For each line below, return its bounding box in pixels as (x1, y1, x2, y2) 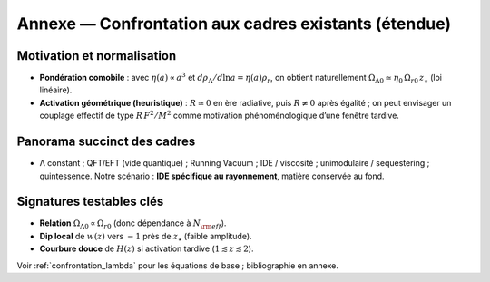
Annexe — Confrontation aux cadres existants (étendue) (16, 14, 452, 34)
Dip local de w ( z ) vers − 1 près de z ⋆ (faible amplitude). (39, 230, 253, 244)
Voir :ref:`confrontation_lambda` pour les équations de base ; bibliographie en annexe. (16, 259, 339, 271)
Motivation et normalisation (16, 48, 177, 63)
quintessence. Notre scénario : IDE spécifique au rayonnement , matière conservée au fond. (39, 170, 385, 181)
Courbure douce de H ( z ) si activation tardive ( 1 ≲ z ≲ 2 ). (39, 243, 254, 254)
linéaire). (39, 84, 73, 95)
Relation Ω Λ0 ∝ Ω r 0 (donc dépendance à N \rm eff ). (39, 218, 227, 231)
